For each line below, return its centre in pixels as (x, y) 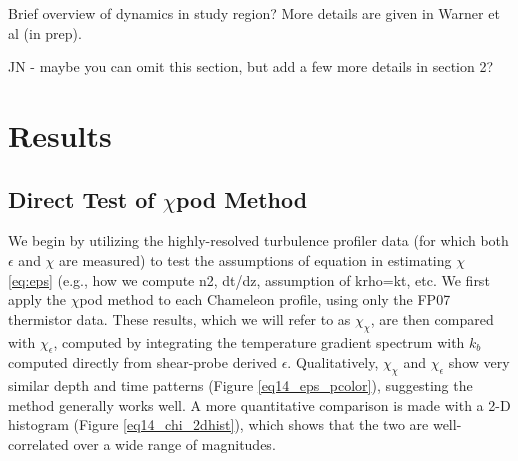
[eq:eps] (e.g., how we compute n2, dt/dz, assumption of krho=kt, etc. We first (249, 279)
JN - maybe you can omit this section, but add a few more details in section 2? (251, 66)
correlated (38, 443)
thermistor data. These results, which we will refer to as (179, 318)
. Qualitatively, (333, 362)
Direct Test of (81, 198)
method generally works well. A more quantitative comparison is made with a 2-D (259, 404)
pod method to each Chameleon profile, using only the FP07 (265, 299)
